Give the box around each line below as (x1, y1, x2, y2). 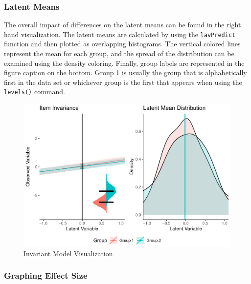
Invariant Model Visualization (23, 248, 113, 259)
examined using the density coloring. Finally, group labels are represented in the (4, 58, 245, 68)
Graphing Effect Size (4, 269, 88, 281)
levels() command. (4, 86, 65, 97)
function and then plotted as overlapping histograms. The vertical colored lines (4, 39, 241, 49)
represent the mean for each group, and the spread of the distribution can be (4, 48, 234, 59)
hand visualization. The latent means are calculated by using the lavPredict (4, 29, 236, 39)
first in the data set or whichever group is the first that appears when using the (4, 77, 242, 87)
